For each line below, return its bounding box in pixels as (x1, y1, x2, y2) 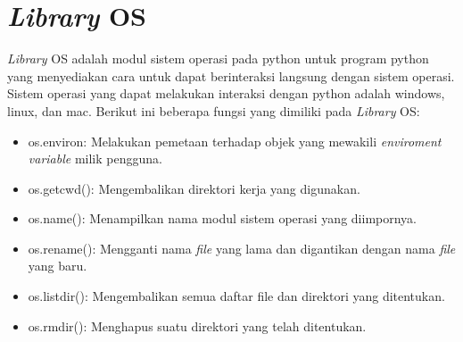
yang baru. (28, 256, 87, 275)
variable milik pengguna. (28, 149, 162, 168)
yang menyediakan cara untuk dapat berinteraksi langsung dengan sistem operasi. (7, 66, 455, 85)
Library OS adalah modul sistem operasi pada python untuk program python (7, 49, 429, 68)
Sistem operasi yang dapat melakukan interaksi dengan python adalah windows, (7, 84, 445, 103)
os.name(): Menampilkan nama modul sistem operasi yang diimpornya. (28, 209, 417, 228)
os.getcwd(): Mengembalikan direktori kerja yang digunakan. (28, 179, 360, 197)
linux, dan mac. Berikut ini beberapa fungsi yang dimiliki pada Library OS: (7, 101, 420, 120)
